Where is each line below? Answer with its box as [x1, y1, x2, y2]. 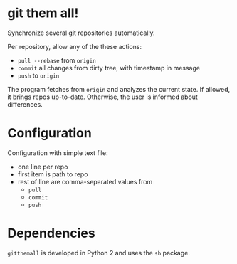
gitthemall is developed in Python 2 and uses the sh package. [7, 248, 190, 257]
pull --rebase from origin [17, 56, 96, 65]
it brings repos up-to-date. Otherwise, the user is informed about [7, 93, 198, 101]
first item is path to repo [17, 169, 88, 179]
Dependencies [7, 226, 95, 241]
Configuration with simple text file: [7, 148, 108, 157]
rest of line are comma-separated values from [17, 177, 153, 186]
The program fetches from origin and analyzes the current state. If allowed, [7, 85, 230, 93]
